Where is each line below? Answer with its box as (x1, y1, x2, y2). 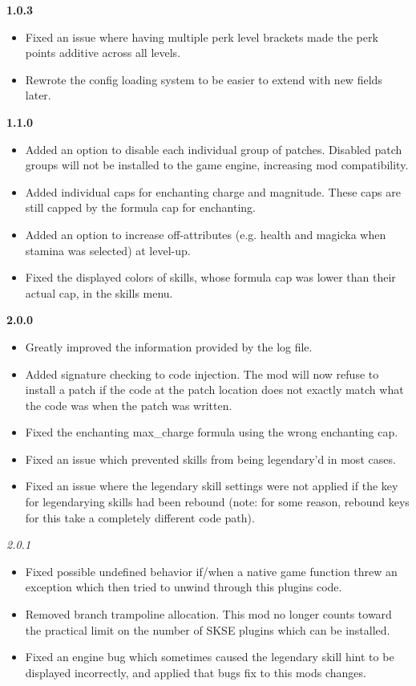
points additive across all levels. (25, 44, 181, 61)
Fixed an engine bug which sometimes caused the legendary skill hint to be (25, 648, 394, 665)
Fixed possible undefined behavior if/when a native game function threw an (25, 562, 398, 579)
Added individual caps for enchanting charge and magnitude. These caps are (25, 183, 401, 200)
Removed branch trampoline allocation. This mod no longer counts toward (25, 606, 392, 623)
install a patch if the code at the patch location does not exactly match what (25, 381, 404, 398)
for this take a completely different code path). (25, 509, 255, 526)
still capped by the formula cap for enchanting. (25, 199, 256, 216)
